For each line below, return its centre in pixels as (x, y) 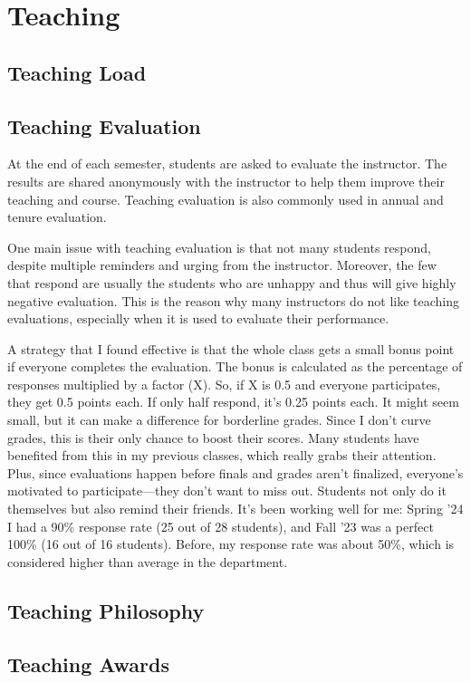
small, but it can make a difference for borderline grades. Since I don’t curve (219, 420)
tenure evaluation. (57, 217)
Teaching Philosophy (106, 610)
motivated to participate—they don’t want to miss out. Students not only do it (227, 491)
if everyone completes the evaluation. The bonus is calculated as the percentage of (235, 366)
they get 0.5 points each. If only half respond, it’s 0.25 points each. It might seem (233, 402)
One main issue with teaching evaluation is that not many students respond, (219, 247)
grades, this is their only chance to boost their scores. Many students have (213, 437)
